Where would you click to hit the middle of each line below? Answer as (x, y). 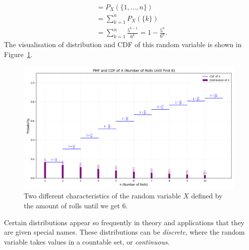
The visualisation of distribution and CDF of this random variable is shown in (123, 44)
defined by (207, 196)
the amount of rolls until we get (72, 205)
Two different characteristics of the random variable (102, 196)
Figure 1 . (18, 54)
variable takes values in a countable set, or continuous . (87, 241)
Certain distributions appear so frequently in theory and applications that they (124, 222)
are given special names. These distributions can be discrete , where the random (124, 232)
